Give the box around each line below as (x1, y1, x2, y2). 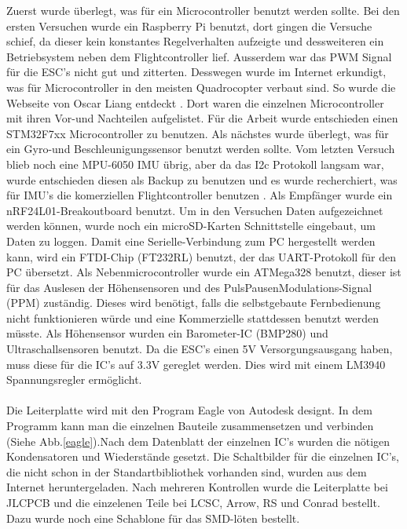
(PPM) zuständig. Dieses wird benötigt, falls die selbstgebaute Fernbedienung (6, 294, 381, 311)
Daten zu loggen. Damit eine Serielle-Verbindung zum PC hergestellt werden (6, 232, 376, 249)
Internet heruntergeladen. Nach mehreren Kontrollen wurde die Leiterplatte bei (6, 479, 388, 495)
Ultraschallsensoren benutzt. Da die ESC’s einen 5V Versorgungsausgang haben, (6, 341, 393, 357)
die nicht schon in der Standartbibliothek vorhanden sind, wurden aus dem (6, 463, 367, 480)
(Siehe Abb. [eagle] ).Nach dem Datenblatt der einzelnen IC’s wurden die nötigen (6, 432, 390, 449)
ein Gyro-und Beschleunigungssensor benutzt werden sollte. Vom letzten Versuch (6, 140, 395, 157)
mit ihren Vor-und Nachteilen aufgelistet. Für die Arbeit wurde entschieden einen (6, 110, 398, 126)
